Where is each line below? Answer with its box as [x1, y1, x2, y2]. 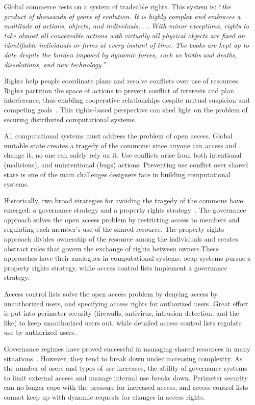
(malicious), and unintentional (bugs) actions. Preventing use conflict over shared [4, 159, 248, 169]
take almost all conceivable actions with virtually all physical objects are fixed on [4, 30, 245, 40]
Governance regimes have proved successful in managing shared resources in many [4, 344, 251, 353]
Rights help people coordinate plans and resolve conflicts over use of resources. [4, 76, 240, 86]
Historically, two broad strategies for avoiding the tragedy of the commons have [4, 195, 243, 205]
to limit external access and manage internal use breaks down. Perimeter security [4, 372, 248, 382]
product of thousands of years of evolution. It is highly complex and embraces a [4, 11, 241, 21]
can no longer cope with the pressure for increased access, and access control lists [4, 382, 248, 392]
